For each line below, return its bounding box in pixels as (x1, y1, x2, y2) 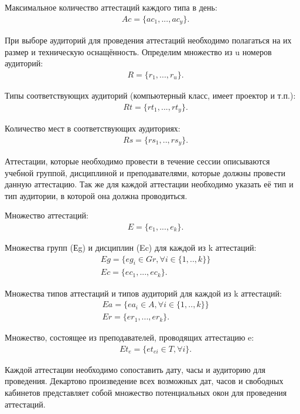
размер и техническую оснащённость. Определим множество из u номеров (5, 45, 272, 58)
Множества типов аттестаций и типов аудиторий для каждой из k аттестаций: (5, 287, 282, 299)
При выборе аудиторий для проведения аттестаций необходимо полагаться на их (5, 34, 292, 46)
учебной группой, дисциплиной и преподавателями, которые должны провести (5, 166, 285, 179)
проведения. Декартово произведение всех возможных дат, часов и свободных (5, 375, 284, 387)
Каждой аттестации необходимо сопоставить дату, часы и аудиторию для (5, 363, 265, 375)
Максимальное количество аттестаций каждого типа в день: (5, 1, 217, 13)
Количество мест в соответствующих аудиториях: (5, 122, 180, 134)
